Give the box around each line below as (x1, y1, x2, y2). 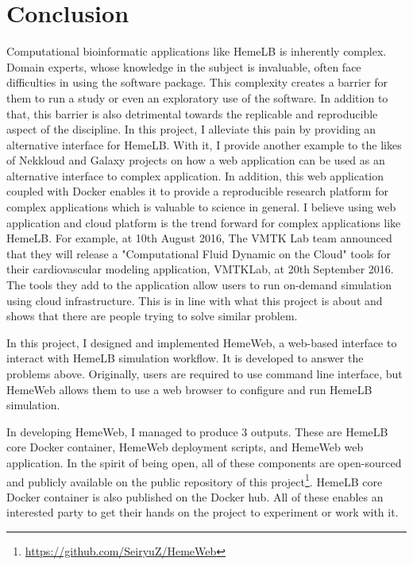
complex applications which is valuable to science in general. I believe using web (6, 199, 396, 215)
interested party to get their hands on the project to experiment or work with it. (6, 504, 399, 520)
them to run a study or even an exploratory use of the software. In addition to (6, 89, 388, 106)
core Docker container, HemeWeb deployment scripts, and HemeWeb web (6, 439, 364, 455)
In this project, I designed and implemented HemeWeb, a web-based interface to (6, 334, 397, 350)
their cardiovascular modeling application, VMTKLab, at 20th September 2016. (6, 261, 394, 277)
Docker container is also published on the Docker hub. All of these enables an (6, 488, 384, 505)
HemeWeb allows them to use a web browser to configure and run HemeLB (6, 381, 372, 397)
